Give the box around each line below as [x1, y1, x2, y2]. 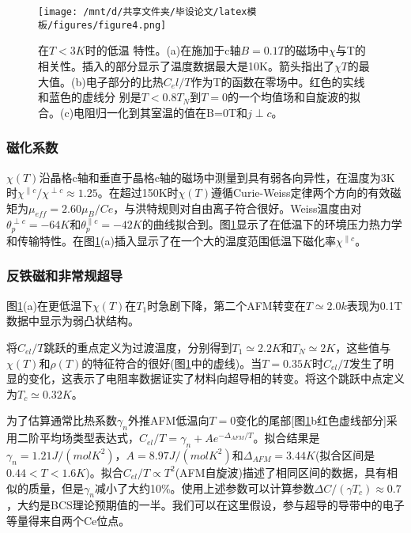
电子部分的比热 [85, 73, 164, 89]
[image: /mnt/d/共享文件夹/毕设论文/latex [38, 6, 247, 17]
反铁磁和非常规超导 [6, 266, 123, 285]
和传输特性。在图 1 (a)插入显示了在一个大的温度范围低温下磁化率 [6, 232, 336, 248]
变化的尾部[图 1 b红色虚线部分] [236, 412, 386, 429]
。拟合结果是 [253, 429, 320, 446]
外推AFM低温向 [127, 412, 209, 429]
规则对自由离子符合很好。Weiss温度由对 [157, 199, 362, 216]
